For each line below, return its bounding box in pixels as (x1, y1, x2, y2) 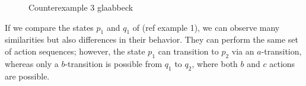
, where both (192, 57, 238, 69)
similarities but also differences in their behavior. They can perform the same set (5, 33, 298, 46)
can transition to (158, 44, 219, 57)
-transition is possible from (65, 57, 162, 69)
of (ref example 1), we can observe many (132, 21, 280, 33)
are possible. (5, 69, 50, 82)
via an (231, 44, 254, 57)
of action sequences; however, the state (5, 44, 145, 57)
